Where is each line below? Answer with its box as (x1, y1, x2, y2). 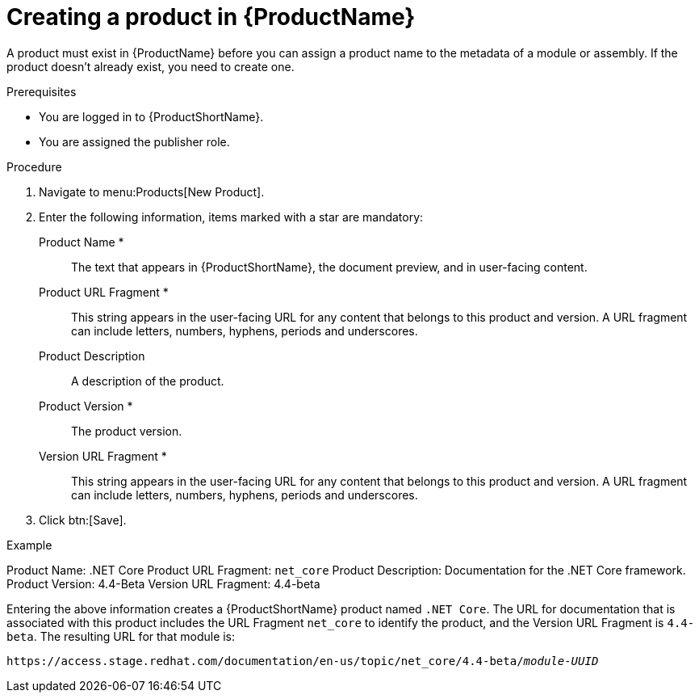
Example (6, 537, 52, 552)
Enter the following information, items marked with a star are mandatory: (39, 209, 424, 224)
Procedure (6, 159, 62, 174)
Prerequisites (6, 84, 77, 99)
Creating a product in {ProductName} (6, 3, 416, 31)
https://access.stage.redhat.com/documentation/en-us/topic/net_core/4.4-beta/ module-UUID (6, 654, 599, 667)
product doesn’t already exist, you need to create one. (6, 59, 295, 74)
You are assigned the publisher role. (39, 134, 230, 149)
